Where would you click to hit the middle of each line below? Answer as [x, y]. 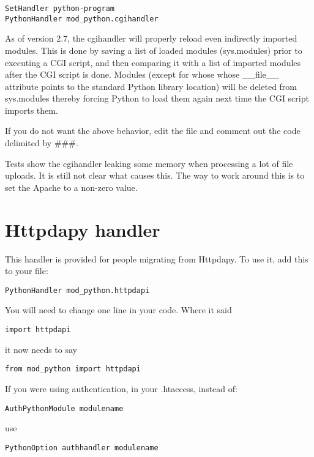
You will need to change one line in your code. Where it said [118, 310]
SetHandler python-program [60, 9]
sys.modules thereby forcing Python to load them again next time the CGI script [157, 98]
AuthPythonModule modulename [64, 408]
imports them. [32, 110]
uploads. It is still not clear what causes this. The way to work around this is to [155, 175]
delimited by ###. [42, 143]
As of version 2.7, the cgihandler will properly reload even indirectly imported [151, 38]
